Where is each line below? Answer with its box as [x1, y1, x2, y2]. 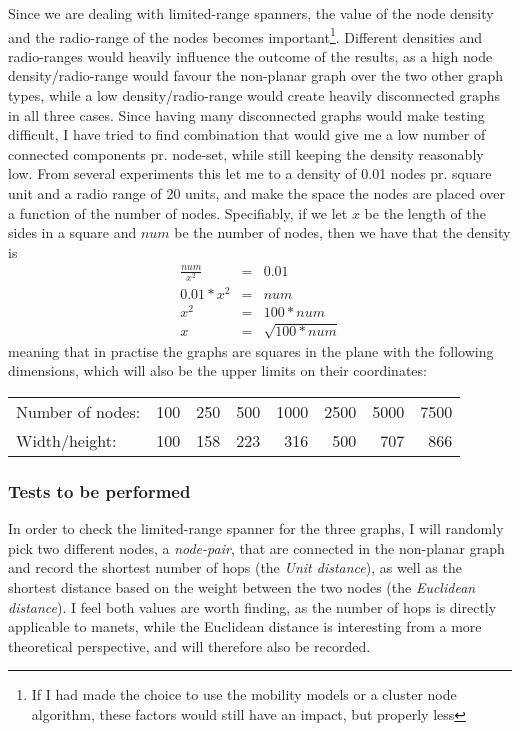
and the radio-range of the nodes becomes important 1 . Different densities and [8, 23, 482, 47]
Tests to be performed [8, 478, 191, 503]
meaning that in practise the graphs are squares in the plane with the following [8, 340, 494, 361]
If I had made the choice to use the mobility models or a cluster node [31, 684, 457, 705]
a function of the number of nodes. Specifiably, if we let [8, 202, 348, 223]
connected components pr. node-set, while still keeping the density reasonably [8, 143, 484, 164]
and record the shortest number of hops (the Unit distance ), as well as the [8, 557, 462, 578]
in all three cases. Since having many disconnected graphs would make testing [8, 104, 485, 125]
